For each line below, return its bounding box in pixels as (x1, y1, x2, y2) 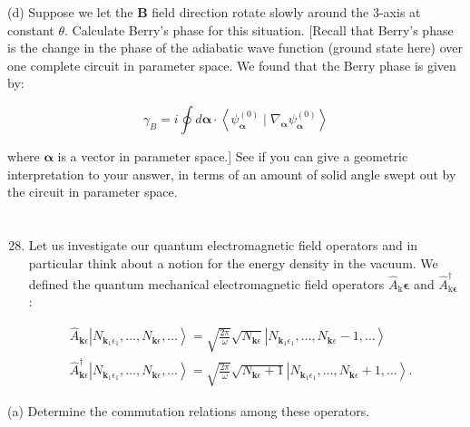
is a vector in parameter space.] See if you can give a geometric (57, 146, 408, 165)
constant (7, 20, 54, 39)
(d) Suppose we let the (7, 3, 133, 21)
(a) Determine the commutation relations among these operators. (7, 401, 370, 420)
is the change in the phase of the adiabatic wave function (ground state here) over (7, 38, 463, 57)
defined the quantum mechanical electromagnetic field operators (28, 274, 385, 293)
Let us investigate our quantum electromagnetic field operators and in (28, 235, 418, 254)
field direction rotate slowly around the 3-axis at (152, 3, 421, 21)
